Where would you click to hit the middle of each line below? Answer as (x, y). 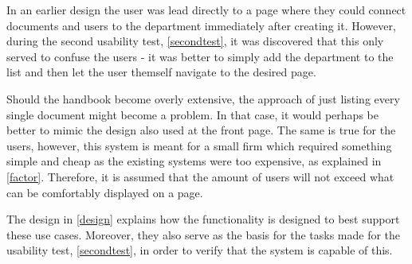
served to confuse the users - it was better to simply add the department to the (200, 56)
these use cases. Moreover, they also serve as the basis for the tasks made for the (204, 234)
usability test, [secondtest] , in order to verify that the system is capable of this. (200, 250)
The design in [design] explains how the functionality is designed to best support (203, 219)
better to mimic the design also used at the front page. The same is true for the (201, 130)
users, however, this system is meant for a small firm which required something (199, 145)
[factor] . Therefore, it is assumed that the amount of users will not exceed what (200, 176)
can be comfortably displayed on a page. (105, 192)
